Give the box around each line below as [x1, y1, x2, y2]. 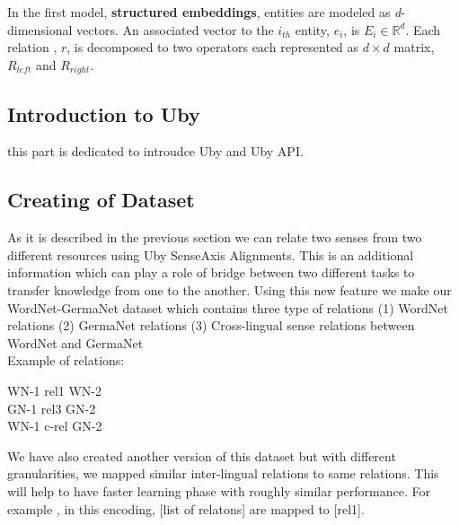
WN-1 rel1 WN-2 [7, 381, 102, 399]
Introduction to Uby [7, 100, 200, 127]
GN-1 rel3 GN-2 [7, 398, 96, 417]
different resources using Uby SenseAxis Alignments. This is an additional [7, 245, 414, 264]
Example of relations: [7, 351, 125, 370]
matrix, [393, 38, 435, 57]
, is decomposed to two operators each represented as [66, 38, 359, 57]
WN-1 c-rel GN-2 [7, 416, 102, 435]
